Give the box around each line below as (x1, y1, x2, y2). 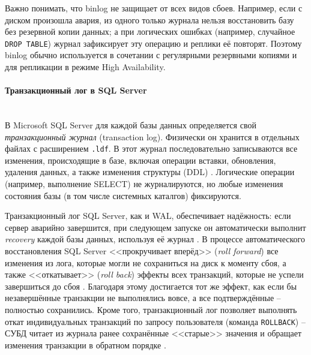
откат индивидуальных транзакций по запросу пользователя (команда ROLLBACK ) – (5, 315, 306, 327)
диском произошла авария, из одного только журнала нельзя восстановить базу (5, 13, 294, 26)
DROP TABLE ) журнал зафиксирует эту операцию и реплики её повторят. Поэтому (5, 37, 302, 49)
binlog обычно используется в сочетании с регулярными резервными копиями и (5, 49, 297, 61)
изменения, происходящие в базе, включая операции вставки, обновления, (5, 154, 276, 166)
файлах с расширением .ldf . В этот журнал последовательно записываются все (5, 142, 298, 155)
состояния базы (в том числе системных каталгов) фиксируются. (5, 189, 241, 201)
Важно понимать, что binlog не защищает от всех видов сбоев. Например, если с (5, 2, 303, 14)
